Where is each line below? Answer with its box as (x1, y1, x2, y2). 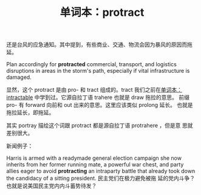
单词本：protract (60, 5, 145, 19)
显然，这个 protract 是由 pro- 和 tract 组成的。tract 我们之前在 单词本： (6, 86, 182, 94)
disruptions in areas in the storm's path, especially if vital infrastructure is (6, 67, 190, 75)
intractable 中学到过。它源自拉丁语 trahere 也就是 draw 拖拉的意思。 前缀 (6, 94, 190, 101)
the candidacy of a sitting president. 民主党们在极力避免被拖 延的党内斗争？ (6, 174, 196, 182)
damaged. (6, 74, 32, 81)
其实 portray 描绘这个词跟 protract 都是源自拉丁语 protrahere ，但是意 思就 (6, 122, 193, 129)
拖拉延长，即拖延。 (6, 109, 55, 116)
